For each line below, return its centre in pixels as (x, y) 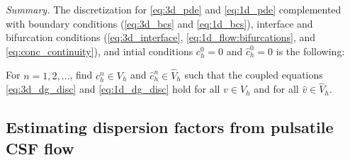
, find (81, 75)
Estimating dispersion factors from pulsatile (170, 127)
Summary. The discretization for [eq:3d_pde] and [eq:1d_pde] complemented (174, 9)
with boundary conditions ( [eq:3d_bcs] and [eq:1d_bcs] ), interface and (159, 23)
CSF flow (40, 148)
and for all (276, 89)
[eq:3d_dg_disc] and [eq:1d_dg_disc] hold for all (113, 89)
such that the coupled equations (254, 75)
